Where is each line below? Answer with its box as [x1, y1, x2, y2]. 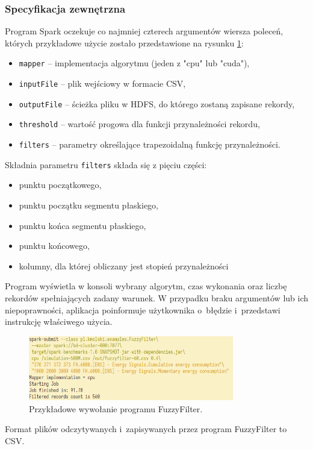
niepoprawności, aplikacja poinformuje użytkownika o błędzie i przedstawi [5, 303, 280, 316]
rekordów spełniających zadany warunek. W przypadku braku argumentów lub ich [5, 291, 309, 304]
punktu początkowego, [19, 178, 102, 191]
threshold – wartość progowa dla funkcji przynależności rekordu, [19, 118, 260, 130]
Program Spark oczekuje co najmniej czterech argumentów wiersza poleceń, [5, 25, 284, 37]
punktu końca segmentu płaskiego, [19, 219, 146, 231]
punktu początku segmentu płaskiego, [19, 198, 159, 211]
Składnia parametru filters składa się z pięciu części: [5, 158, 207, 171]
